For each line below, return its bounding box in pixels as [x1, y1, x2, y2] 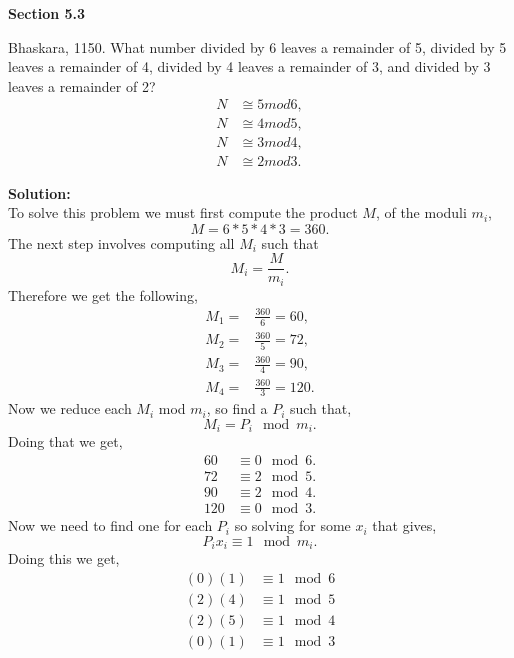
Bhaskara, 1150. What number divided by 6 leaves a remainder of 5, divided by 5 [8, 36, 507, 57]
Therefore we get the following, [8, 284, 198, 305]
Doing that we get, [8, 431, 123, 452]
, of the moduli [375, 202, 467, 223]
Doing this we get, [8, 548, 120, 569]
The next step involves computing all [8, 232, 235, 253]
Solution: [8, 182, 71, 203]
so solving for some [234, 515, 351, 536]
